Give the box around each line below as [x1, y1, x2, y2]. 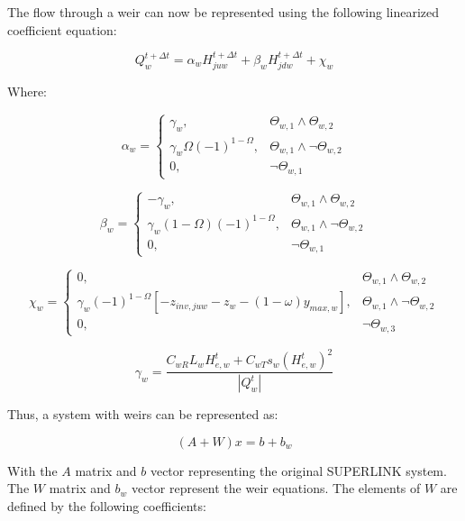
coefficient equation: [7, 20, 117, 39]
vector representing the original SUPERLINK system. [150, 461, 447, 480]
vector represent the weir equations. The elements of [131, 479, 421, 498]
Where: [7, 82, 47, 101]
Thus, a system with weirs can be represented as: [7, 405, 278, 424]
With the [7, 461, 58, 480]
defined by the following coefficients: [7, 496, 206, 515]
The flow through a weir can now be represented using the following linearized [7, 3, 440, 21]
